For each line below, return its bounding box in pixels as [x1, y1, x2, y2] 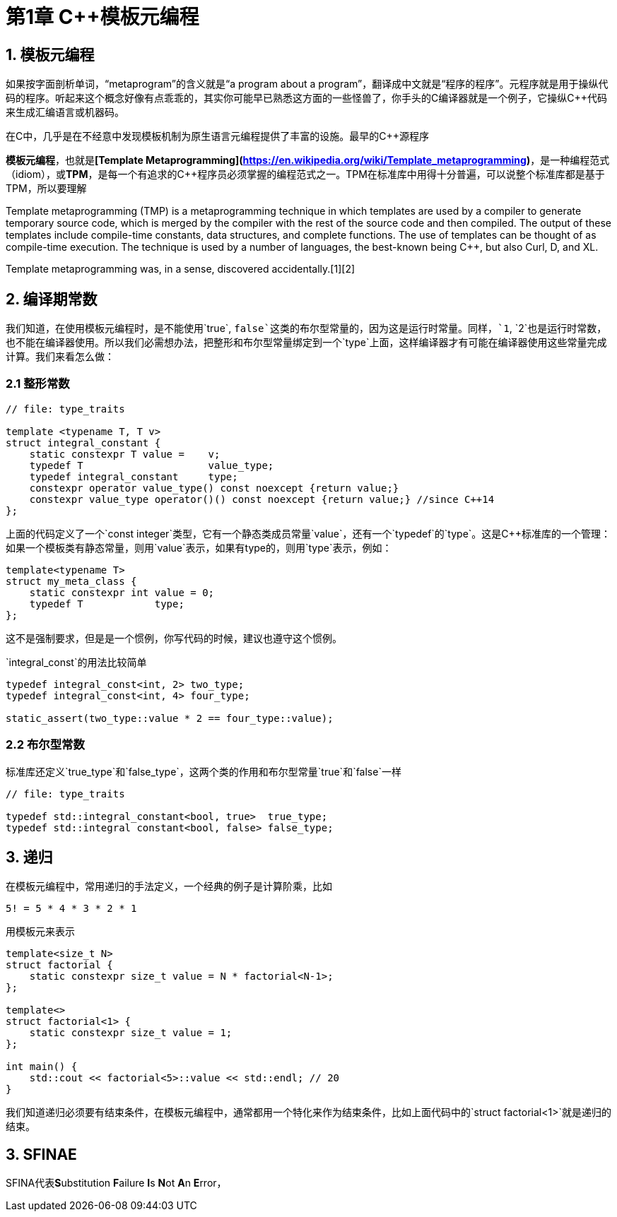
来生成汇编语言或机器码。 [6, 106, 124, 119]
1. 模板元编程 [6, 45, 95, 64]
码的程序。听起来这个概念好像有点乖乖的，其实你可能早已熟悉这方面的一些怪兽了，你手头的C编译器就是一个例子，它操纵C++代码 [6, 92, 607, 105]
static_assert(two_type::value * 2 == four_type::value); [6, 712, 334, 724]
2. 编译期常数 [6, 290, 98, 308]
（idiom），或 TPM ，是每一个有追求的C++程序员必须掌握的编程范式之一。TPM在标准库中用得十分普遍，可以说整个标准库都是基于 [6, 168, 605, 181]
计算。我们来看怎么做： [6, 350, 114, 363]
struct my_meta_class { [6, 575, 137, 587]
